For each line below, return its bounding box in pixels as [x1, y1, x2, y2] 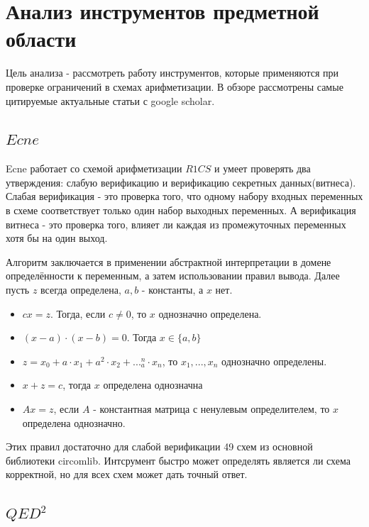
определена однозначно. [22, 415, 126, 430]
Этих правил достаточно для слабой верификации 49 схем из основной [6, 439, 313, 454]
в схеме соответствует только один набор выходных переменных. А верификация [6, 203, 356, 218]
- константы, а [141, 282, 204, 297]
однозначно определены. [221, 353, 327, 368]
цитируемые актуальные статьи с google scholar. [6, 93, 215, 108]
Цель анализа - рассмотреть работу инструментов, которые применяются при [6, 65, 339, 80]
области [6, 24, 77, 53]
